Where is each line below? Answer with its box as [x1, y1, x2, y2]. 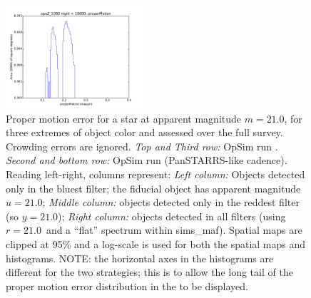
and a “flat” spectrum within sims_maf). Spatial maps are [46, 222, 302, 237]
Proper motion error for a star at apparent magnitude [6, 111, 242, 125]
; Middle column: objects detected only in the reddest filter [42, 195, 300, 210]
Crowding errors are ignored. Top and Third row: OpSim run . [6, 138, 278, 153]
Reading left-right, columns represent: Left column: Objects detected [6, 166, 305, 181]
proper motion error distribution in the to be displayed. [6, 278, 248, 293]
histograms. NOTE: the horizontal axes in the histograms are [6, 250, 274, 265]
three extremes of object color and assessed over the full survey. [6, 125, 283, 140]
